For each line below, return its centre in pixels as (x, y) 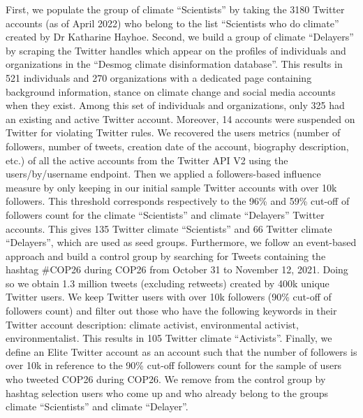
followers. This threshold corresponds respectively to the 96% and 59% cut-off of (178, 201)
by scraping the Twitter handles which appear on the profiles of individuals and (176, 50)
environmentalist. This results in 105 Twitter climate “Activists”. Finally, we (169, 338)
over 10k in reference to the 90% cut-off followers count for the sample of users (174, 365)
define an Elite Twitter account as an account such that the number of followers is (181, 351)
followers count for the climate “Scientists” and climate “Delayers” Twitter (165, 214)
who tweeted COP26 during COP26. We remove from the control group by (166, 379)
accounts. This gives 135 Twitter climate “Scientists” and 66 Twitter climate (169, 228)
